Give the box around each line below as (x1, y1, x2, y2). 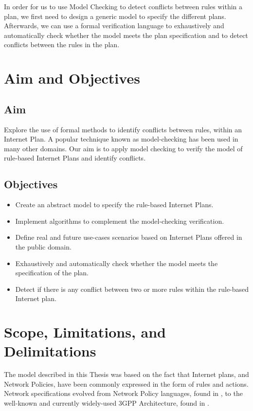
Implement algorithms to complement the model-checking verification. (15, 215, 224, 226)
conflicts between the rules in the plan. (4, 39, 120, 50)
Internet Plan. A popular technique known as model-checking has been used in (4, 134, 238, 144)
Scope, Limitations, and (4, 322, 166, 342)
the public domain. (15, 241, 72, 251)
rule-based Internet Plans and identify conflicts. (4, 153, 146, 163)
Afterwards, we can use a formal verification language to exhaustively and (4, 20, 224, 31)
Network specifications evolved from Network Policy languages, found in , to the (4, 388, 243, 398)
